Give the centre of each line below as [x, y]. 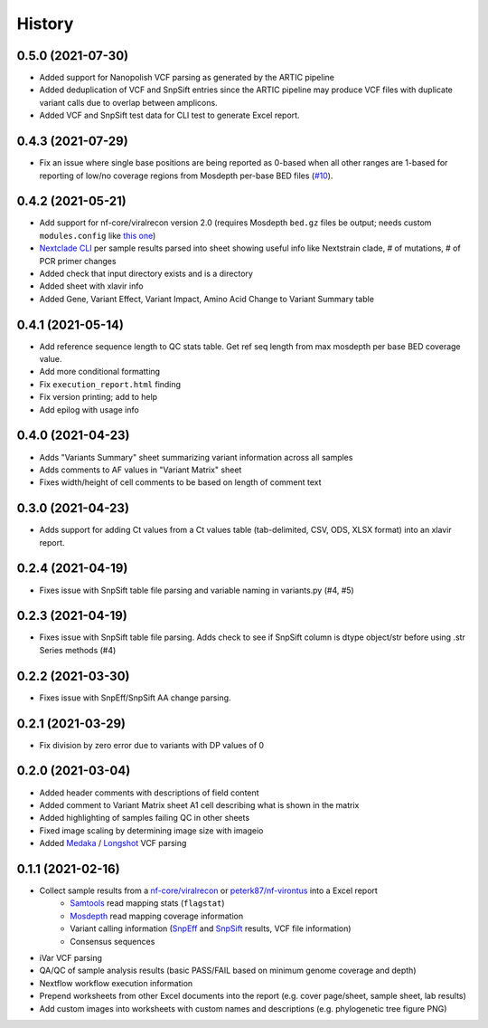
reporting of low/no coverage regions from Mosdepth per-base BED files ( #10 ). [186, 176]
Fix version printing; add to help [99, 397]
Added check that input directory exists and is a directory [146, 273]
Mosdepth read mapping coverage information [157, 916]
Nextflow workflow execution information [116, 983]
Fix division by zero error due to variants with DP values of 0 [152, 745]
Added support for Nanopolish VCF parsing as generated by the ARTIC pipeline [187, 78]
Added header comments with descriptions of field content [149, 793]
